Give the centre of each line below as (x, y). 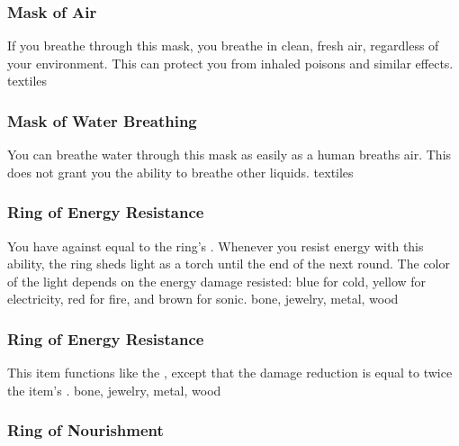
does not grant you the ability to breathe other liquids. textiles (180, 172)
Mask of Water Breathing (102, 120)
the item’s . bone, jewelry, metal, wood (114, 390)
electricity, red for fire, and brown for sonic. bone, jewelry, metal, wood (203, 299)
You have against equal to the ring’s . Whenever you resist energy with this (216, 246)
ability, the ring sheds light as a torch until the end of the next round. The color (229, 264)
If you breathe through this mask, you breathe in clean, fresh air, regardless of (223, 46)
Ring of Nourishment (85, 430)
